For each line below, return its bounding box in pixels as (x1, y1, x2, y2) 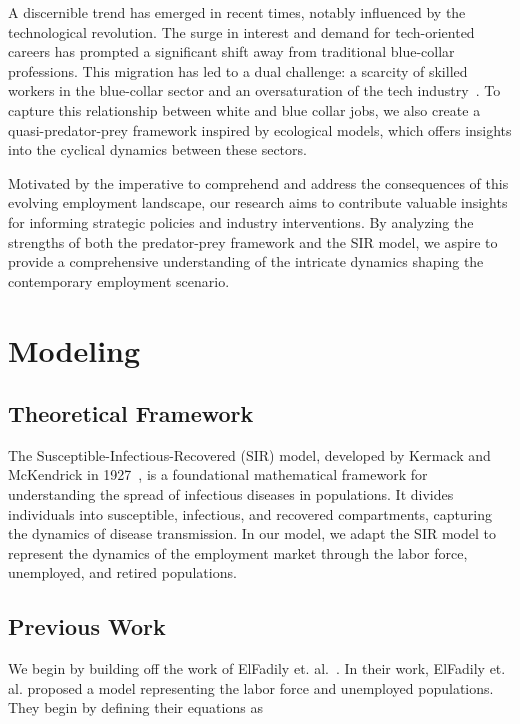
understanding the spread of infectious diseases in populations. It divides (8, 484, 454, 505)
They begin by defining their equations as (8, 697, 263, 718)
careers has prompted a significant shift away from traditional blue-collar (8, 41, 455, 62)
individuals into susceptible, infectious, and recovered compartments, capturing (8, 503, 492, 524)
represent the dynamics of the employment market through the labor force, (8, 542, 468, 563)
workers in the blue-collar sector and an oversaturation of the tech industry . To (8, 80, 501, 101)
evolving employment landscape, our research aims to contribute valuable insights (8, 192, 508, 213)
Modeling (8, 329, 141, 370)
